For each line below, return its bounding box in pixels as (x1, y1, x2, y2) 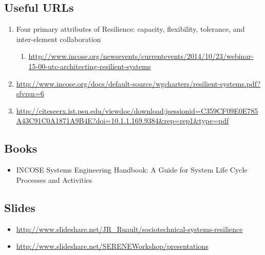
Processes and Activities (16, 174, 92, 185)
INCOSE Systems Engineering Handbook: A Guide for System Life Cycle (16, 164, 248, 175)
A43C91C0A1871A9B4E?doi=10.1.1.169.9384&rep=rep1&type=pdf (16, 115, 229, 126)
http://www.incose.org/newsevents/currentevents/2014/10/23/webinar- (28, 51, 254, 61)
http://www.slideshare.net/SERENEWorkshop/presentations (16, 241, 209, 251)
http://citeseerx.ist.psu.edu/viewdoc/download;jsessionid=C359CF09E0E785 (16, 105, 258, 116)
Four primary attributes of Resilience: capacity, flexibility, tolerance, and (16, 24, 245, 34)
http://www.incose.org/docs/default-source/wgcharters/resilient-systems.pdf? (16, 78, 261, 89)
